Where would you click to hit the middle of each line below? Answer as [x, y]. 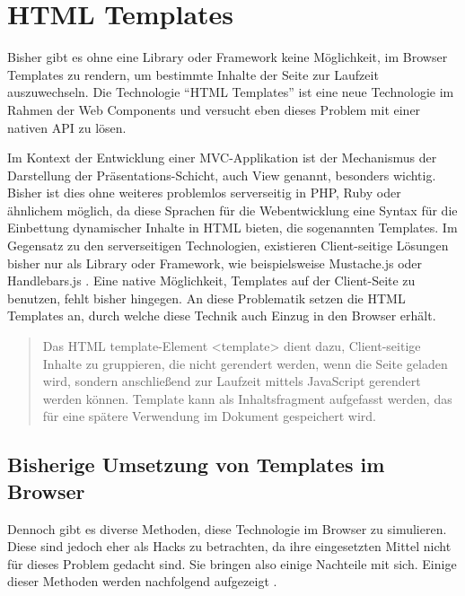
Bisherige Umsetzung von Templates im [196, 465]
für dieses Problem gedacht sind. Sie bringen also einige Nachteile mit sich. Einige [232, 563]
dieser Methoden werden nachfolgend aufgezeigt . [142, 581]
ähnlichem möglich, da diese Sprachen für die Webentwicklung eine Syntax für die [232, 210]
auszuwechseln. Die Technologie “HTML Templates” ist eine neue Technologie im [231, 92]
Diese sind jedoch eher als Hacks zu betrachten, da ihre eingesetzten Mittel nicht [229, 546]
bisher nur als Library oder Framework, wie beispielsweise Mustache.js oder [215, 263]
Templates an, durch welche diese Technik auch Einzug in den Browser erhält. [222, 316]
